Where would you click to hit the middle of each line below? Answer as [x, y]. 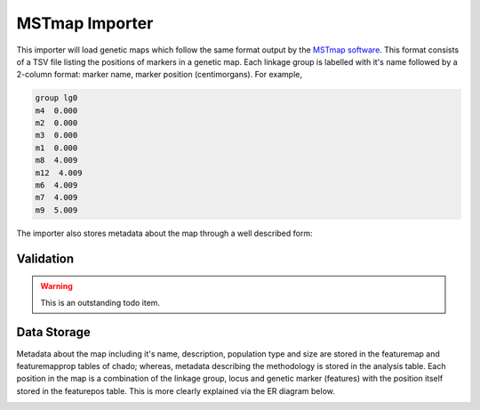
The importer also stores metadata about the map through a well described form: [164, 233]
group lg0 [56, 98]
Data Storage [53, 332]
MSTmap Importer [85, 23]
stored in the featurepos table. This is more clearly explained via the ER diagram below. [176, 390]
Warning [56, 286]
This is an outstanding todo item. [100, 302]
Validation [45, 258]
